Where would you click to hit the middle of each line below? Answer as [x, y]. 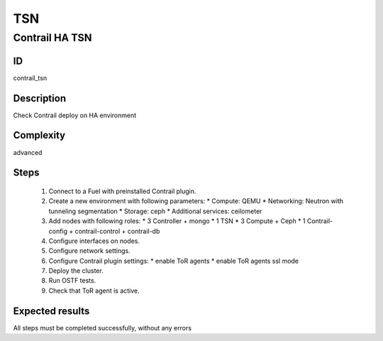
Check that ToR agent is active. [94, 291]
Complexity [39, 135]
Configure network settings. [89, 251]
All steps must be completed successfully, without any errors [102, 328]
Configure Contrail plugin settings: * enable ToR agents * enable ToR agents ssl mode [174, 261]
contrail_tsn [30, 77]
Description [40, 98]
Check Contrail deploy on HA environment [75, 115]
